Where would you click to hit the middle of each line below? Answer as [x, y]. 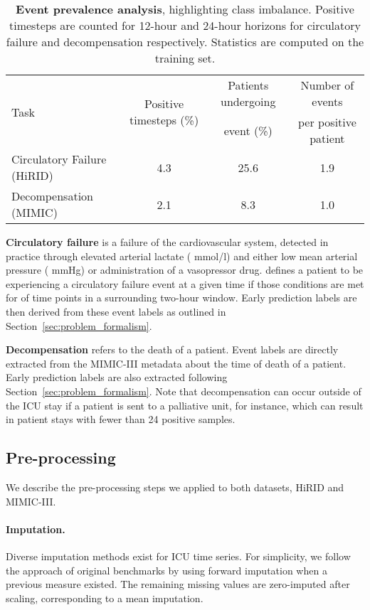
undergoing [248, 101]
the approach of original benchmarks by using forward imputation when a [166, 570]
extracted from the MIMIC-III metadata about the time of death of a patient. [176, 363]
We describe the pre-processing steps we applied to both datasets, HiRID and [175, 487]
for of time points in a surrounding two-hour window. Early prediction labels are [181, 298]
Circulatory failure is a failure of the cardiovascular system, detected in [167, 242]
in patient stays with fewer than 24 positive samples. [121, 419]
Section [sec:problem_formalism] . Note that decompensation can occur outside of [184, 391]
